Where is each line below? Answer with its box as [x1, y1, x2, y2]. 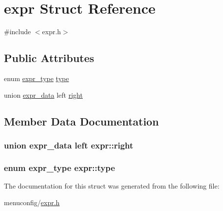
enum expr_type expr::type [4, 161, 115, 173]
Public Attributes [4, 50, 94, 65]
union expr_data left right [4, 89, 83, 100]
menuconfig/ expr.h [4, 197, 60, 207]
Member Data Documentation [4, 113, 159, 128]
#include [4, 26, 31, 37]
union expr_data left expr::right [4, 139, 133, 151]
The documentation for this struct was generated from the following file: [4, 180, 220, 190]
